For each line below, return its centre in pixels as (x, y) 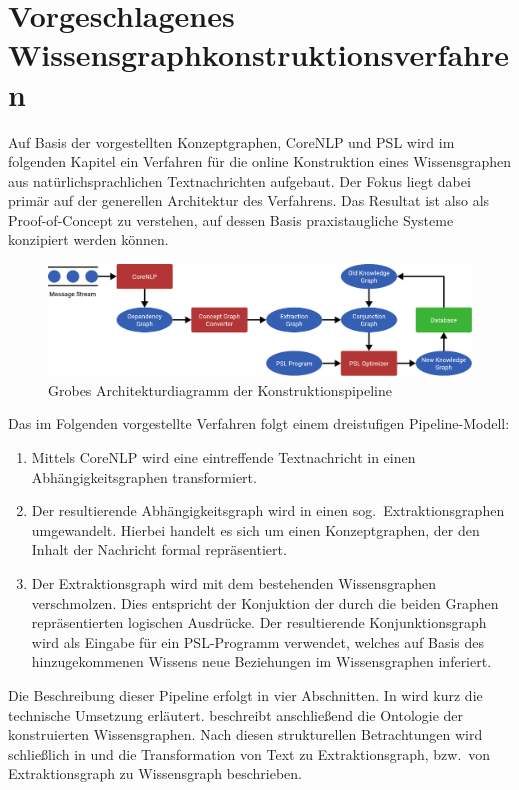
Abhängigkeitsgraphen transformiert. (144, 476)
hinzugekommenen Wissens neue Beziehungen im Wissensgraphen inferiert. (261, 661)
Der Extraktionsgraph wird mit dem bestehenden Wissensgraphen (234, 583)
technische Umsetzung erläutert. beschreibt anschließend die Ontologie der (236, 714)
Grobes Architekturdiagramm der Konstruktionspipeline (220, 389)
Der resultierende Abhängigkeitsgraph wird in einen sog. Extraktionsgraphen (268, 510)
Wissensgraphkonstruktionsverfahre (258, 54)
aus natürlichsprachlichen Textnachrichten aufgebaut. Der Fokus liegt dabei (239, 180)
